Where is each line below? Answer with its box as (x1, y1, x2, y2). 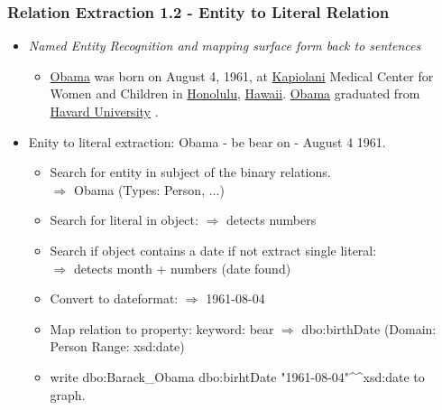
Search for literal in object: (50, 210, 198, 229)
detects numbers (226, 210, 317, 229)
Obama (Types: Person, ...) (73, 180, 225, 199)
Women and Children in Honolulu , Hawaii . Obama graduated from (50, 84, 420, 103)
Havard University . (50, 102, 159, 120)
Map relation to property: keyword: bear (50, 319, 274, 338)
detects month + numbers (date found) (73, 258, 291, 277)
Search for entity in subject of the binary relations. (50, 163, 331, 182)
